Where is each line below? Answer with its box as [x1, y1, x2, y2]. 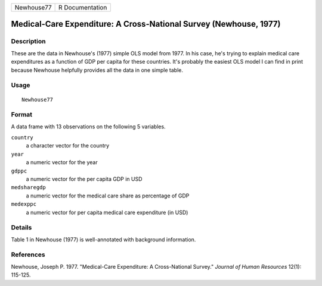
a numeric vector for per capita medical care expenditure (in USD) [26, 209, 188, 216]
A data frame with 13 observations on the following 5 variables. [11, 122, 166, 130]
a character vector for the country [26, 142, 110, 149]
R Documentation [58, 4, 107, 11]
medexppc [11, 201, 37, 208]
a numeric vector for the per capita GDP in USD [26, 175, 143, 183]
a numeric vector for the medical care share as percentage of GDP [26, 192, 190, 199]
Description [11, 37, 46, 46]
